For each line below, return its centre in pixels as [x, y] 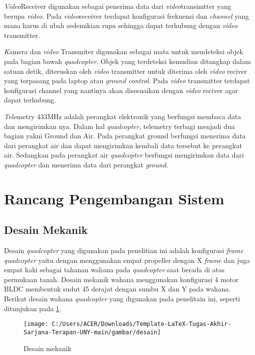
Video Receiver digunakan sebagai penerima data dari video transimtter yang [118, 6]
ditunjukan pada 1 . [33, 308]
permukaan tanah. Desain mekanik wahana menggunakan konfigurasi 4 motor [121, 279]
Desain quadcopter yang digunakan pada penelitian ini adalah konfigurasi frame [124, 250]
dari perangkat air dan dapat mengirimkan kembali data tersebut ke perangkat [123, 145]
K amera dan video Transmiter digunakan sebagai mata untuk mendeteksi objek [124, 51]
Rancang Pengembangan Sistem [114, 198]
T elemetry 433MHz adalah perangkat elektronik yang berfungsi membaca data [123, 116]
